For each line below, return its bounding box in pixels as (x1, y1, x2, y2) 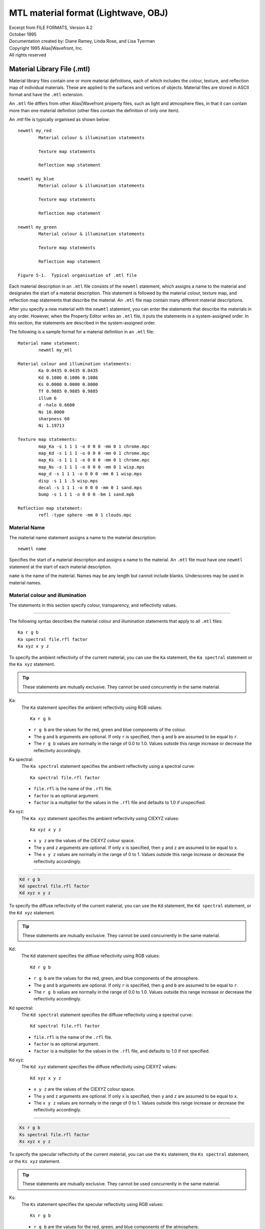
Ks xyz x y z (19, 1139, 51, 1144)
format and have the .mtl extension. (9, 91, 84, 97)
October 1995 (9, 31, 37, 37)
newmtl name (18, 546, 47, 552)
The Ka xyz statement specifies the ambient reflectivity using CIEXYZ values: (21, 815, 180, 821)
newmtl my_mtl (38, 347, 73, 353)
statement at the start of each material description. (9, 563, 112, 570)
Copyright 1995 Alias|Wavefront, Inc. (9, 45, 83, 51)
